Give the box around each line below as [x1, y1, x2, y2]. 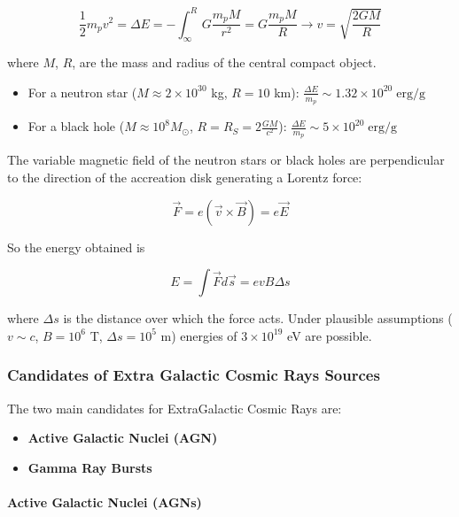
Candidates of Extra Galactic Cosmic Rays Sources [7, 364, 380, 386]
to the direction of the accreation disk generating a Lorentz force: [7, 167, 362, 186]
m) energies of [160, 326, 237, 344]
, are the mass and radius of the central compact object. [72, 53, 377, 72]
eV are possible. [287, 326, 372, 344]
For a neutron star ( [27, 82, 137, 101]
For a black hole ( [27, 117, 125, 135]
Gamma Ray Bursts [27, 458, 152, 476]
